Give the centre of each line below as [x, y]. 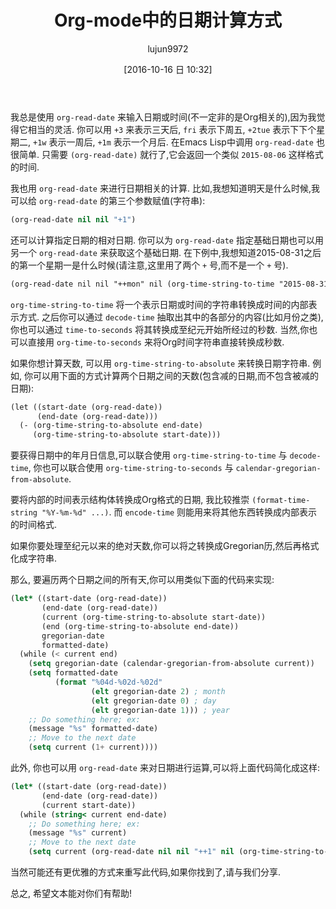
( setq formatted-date [73, 673]
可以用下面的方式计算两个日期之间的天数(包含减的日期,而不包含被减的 [176, 375]
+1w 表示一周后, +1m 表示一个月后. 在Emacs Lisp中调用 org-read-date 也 [178, 142]
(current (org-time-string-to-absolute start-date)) [154, 617]
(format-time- [281, 501]
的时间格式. [34, 525]
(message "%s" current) [78, 833]
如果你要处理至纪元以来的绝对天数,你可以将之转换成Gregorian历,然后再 [156, 546]
